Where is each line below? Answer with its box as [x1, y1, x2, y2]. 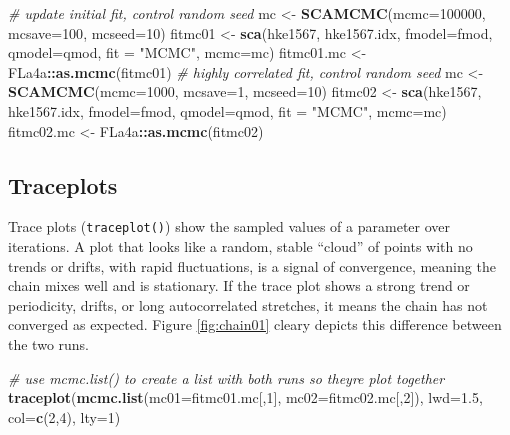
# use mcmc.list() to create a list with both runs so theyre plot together [8, 367, 445, 388]
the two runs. [8, 333, 90, 354]
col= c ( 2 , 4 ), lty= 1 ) [8, 406, 121, 427]
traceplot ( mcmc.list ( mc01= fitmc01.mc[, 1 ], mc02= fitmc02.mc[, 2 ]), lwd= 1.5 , [8, 387, 483, 408]
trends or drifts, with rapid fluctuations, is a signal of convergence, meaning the [8, 255, 496, 276]
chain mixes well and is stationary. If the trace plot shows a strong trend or [8, 275, 470, 296]
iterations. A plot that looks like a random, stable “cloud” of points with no [8, 236, 473, 257]
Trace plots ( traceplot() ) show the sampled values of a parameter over [8, 216, 451, 237]
